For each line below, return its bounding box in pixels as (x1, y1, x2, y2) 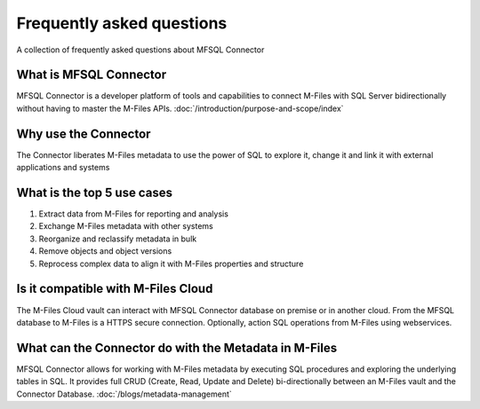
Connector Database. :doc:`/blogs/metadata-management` (16, 389, 233, 399)
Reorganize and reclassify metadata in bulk (38, 233, 197, 244)
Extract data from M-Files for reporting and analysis (38, 208, 228, 219)
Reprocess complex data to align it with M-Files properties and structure (38, 258, 304, 269)
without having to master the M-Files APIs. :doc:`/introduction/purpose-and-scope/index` (16, 103, 344, 114)
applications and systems (16, 162, 110, 173)
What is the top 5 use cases (16, 185, 173, 200)
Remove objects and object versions (38, 246, 172, 256)
